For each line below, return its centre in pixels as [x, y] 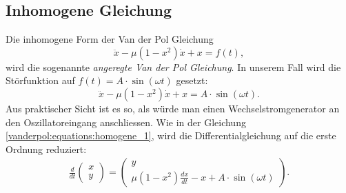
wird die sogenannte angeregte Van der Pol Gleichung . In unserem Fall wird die [173, 67]
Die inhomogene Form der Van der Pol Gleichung [110, 39]
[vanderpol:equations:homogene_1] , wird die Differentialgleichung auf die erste [171, 135]
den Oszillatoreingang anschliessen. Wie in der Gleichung [126, 122]
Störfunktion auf [40, 80]
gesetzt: [192, 80]
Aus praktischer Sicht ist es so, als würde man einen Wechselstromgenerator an [173, 108]
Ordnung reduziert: [46, 149]
